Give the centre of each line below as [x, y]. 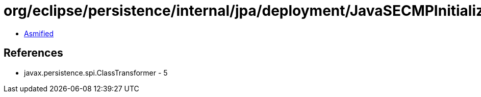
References [33, 53]
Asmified [39, 33]
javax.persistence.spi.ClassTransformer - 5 [96, 72]
